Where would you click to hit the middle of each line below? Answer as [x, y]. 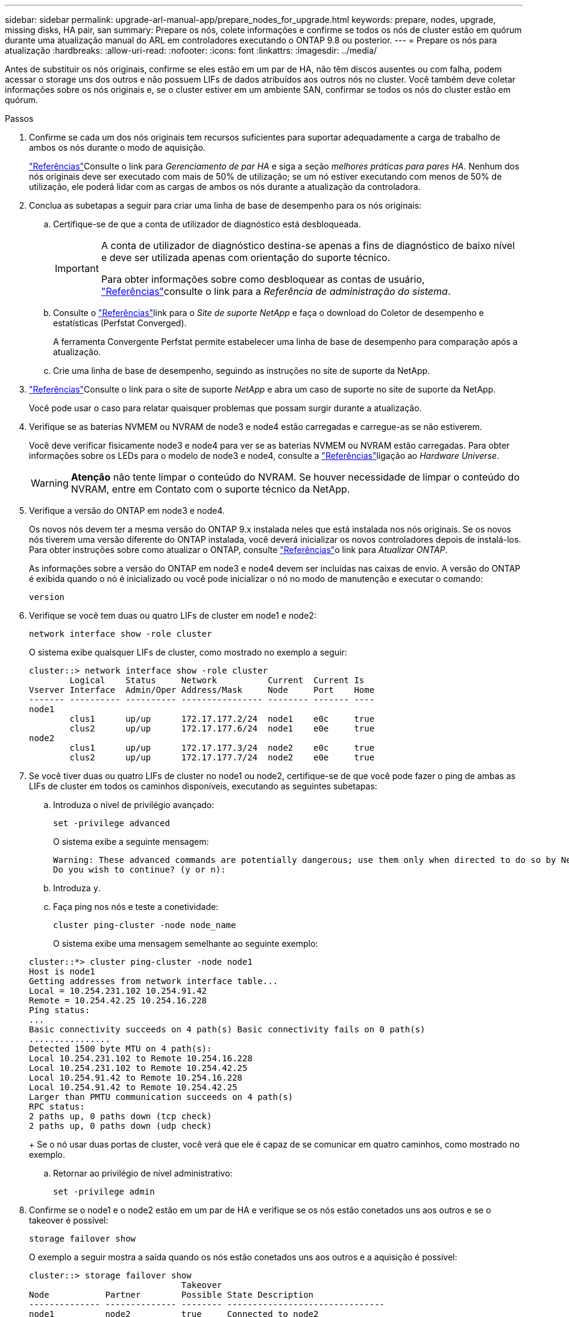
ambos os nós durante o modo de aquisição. [117, 147]
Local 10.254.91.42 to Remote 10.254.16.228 [136, 1078]
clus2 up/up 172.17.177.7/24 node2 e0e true [222, 757]
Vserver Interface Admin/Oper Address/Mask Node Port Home [202, 690]
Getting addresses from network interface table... [154, 981]
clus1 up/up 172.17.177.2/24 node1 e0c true [222, 719]
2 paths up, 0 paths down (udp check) [121, 1126]
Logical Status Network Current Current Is [217, 680]
